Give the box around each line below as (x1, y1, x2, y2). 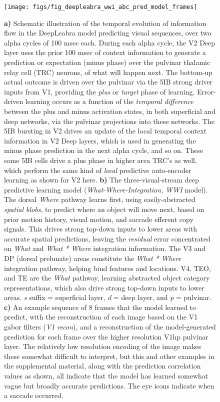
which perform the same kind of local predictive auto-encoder (4, 164, 191, 175)
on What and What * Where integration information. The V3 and (4, 243, 205, 253)
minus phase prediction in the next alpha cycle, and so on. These (4, 145, 203, 155)
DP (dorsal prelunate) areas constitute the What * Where (4, 252, 181, 263)
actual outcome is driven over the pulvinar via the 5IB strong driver (4, 76, 213, 87)
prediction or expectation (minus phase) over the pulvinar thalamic (4, 57, 210, 67)
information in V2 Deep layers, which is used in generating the (4, 135, 196, 145)
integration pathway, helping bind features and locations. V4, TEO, (4, 262, 211, 273)
